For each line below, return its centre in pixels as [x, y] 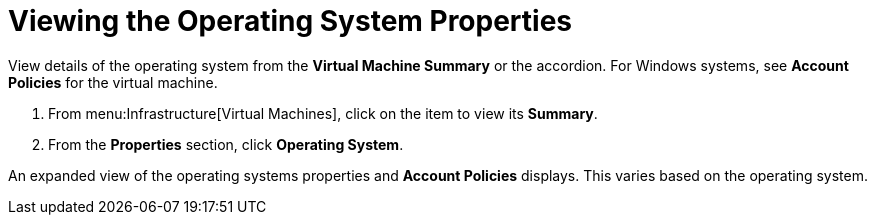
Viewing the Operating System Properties [290, 21]
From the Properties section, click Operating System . [226, 144]
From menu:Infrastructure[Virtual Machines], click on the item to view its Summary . [323, 113]
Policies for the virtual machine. [113, 82]
